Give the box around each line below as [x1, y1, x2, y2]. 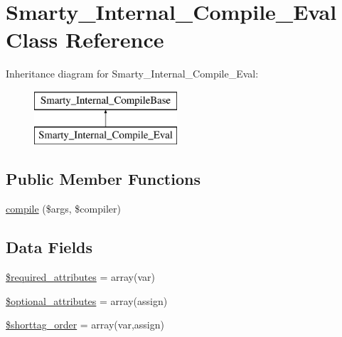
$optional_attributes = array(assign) [6, 293, 168, 308]
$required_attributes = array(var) [6, 269, 155, 284]
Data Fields [6, 236, 93, 258]
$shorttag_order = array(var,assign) [6, 317, 164, 332]
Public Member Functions [6, 168, 201, 190]
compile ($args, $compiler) [6, 201, 121, 216]
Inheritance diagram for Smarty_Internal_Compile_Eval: [6, 66, 259, 81]
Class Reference [6, 25, 164, 54]
